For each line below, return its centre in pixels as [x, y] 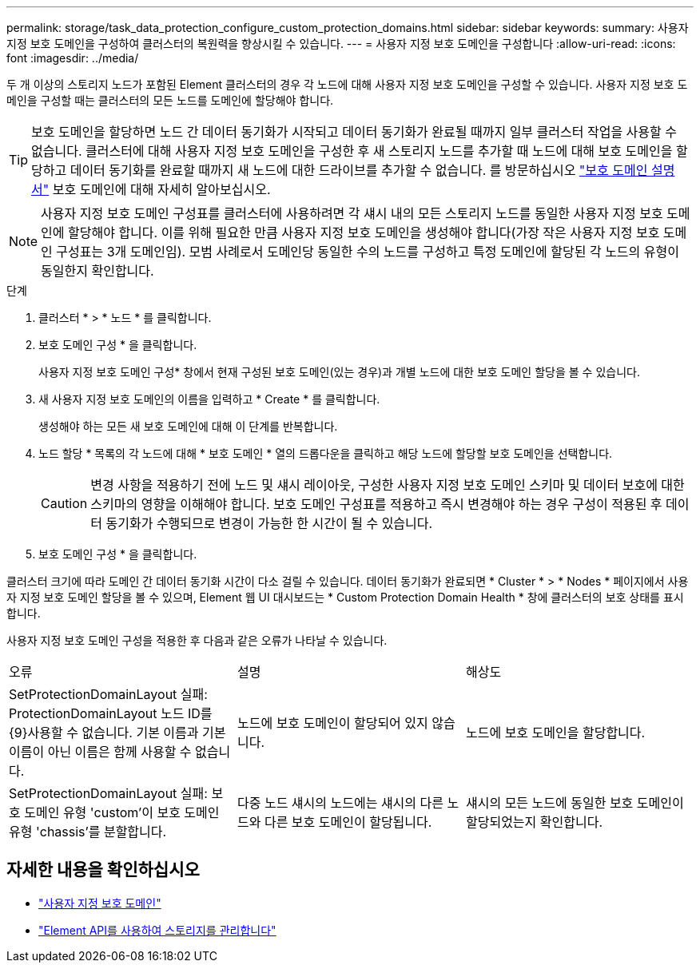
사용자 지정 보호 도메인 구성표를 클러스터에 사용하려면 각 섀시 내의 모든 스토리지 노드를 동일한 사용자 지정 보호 [352, 213]
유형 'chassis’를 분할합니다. [88, 832]
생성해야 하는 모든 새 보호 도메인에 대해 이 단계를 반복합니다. [188, 426]
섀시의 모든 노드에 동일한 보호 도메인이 [575, 803]
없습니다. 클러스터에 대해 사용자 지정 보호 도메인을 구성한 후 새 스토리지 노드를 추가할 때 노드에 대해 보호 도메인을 [352, 151]
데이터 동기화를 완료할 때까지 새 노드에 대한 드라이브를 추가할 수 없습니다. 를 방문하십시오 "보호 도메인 [359, 170]
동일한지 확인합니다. [97, 271]
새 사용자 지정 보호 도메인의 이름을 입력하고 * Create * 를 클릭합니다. [209, 399]
